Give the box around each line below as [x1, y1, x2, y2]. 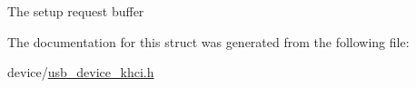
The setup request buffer [7, 2, 144, 20]
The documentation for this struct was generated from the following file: [7, 32, 410, 51]
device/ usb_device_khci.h [7, 63, 154, 82]
